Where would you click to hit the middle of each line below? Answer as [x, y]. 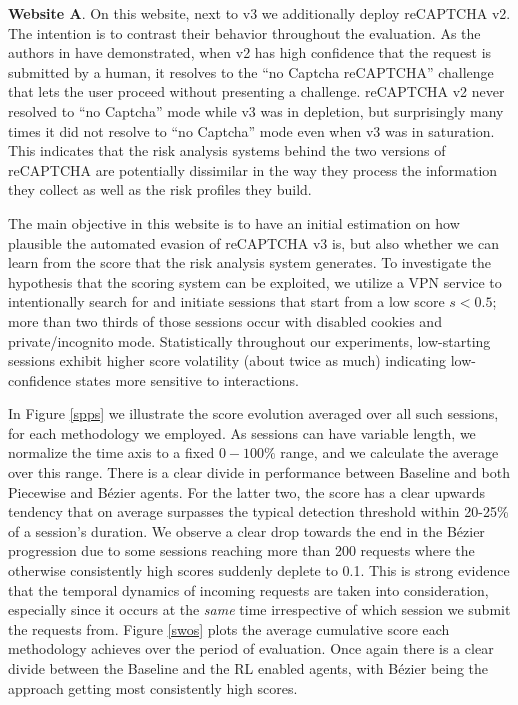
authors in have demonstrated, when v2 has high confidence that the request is [250, 52]
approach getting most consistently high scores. [153, 687]
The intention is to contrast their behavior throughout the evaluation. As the [244, 32]
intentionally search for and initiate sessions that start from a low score [226, 301]
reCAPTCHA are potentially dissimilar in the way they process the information [253, 169]
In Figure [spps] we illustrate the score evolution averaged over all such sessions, [253, 413]
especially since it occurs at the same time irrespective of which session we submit [259, 609]
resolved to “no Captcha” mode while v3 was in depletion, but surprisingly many [256, 110]
